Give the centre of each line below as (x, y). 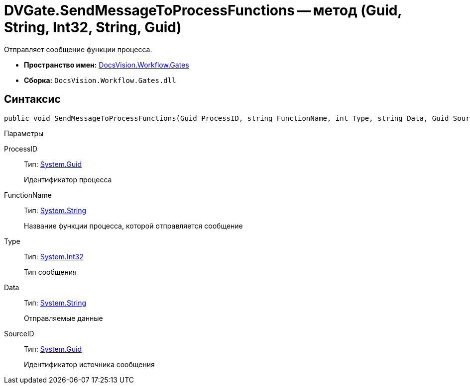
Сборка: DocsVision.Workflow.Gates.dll (100, 80)
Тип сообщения (50, 272)
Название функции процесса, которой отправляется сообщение (133, 226)
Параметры (24, 133)
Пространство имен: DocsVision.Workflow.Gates (107, 65)
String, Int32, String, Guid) (93, 27)
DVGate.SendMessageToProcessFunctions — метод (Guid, (203, 10)
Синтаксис (32, 99)
